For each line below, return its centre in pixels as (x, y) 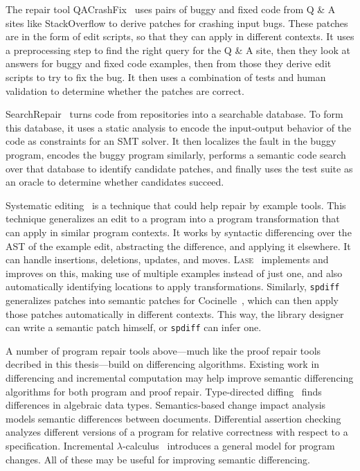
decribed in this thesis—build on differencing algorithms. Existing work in (163, 364)
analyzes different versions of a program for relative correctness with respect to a (177, 432)
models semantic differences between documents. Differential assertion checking (173, 418)
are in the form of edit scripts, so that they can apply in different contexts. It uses (180, 36)
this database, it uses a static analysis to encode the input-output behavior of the (179, 127)
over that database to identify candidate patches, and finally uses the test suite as (179, 168)
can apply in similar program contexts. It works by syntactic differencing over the (179, 232)
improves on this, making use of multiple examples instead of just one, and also (174, 273)
